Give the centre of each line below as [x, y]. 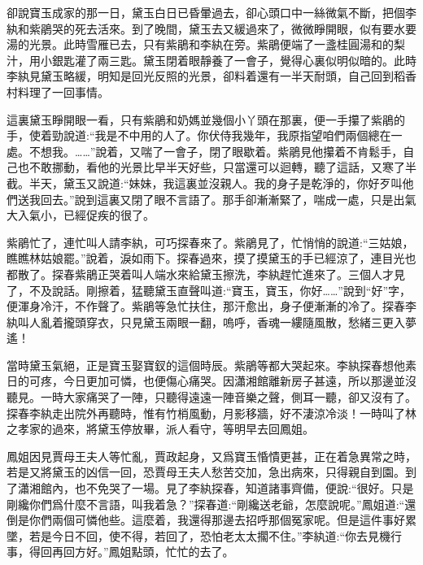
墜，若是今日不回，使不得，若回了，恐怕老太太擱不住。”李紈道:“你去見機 [199, 535]
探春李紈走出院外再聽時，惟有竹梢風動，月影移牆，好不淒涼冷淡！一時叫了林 [211, 413]
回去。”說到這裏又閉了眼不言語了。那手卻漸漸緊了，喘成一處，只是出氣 [228, 199]
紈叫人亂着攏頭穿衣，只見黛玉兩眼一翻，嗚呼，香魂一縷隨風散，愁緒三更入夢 [211, 322]
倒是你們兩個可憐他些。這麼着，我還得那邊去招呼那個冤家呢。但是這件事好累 [211, 520]
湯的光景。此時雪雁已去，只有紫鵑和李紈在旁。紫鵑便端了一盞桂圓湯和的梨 [206, 44]
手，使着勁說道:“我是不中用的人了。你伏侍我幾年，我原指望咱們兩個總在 [199, 135]
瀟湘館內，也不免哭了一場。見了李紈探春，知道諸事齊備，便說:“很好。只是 [216, 488]
